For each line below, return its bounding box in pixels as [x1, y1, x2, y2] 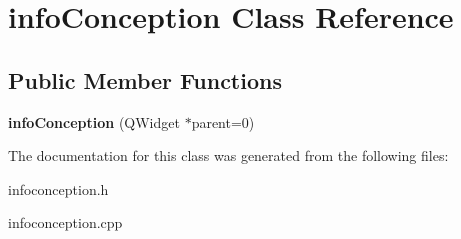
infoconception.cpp [8, 212, 123, 233]
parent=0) [191, 111, 255, 132]
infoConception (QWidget [8, 111, 180, 132]
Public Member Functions [8, 64, 282, 95]
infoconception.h [8, 178, 109, 199]
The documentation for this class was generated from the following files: [8, 145, 449, 166]
